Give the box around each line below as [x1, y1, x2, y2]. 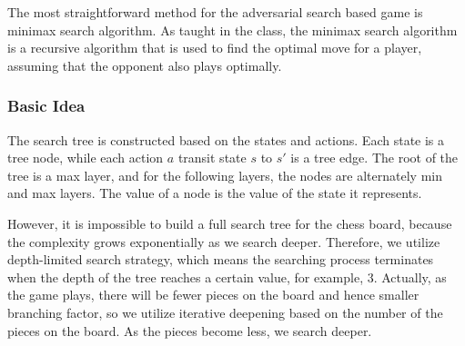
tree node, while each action [7, 148, 164, 167]
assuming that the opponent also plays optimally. [7, 55, 282, 74]
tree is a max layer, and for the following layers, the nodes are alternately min [7, 165, 443, 184]
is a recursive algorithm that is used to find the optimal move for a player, [7, 38, 422, 57]
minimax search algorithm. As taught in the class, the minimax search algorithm [7, 20, 458, 39]
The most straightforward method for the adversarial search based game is [7, 3, 423, 21]
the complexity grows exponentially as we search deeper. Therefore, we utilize [7, 232, 440, 251]
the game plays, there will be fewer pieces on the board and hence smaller [7, 285, 420, 304]
